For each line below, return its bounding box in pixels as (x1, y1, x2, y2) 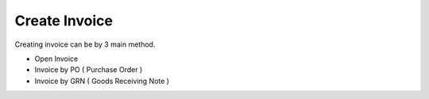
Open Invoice (34, 54, 79, 63)
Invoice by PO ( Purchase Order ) (34, 65, 143, 74)
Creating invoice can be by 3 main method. (14, 40, 156, 49)
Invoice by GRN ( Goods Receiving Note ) (34, 76, 170, 86)
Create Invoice (14, 12, 113, 29)
